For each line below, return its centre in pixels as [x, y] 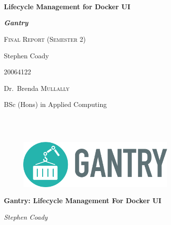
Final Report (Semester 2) [45, 39]
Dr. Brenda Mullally [37, 88]
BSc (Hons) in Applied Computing [55, 104]
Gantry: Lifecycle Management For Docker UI [83, 200]
